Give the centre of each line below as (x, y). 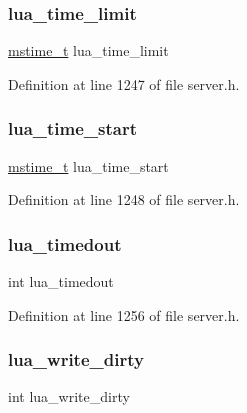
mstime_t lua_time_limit (88, 50)
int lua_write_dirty (69, 396)
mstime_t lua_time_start (88, 165)
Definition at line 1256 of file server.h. (124, 314)
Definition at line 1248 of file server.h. (124, 199)
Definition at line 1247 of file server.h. (124, 83)
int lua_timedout (61, 281)
